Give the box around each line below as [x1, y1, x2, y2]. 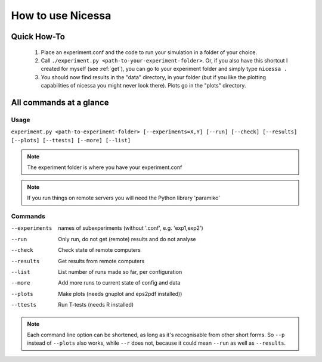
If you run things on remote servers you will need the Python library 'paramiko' [27, 194, 221, 202]
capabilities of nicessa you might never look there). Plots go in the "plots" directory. [41, 82, 246, 89]
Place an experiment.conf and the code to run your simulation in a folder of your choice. [41, 48, 258, 56]
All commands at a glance [11, 97, 109, 107]
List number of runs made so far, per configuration [58, 268, 182, 275]
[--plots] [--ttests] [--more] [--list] [11, 137, 131, 143]
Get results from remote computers [58, 257, 145, 264]
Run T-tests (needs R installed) [58, 301, 134, 308]
